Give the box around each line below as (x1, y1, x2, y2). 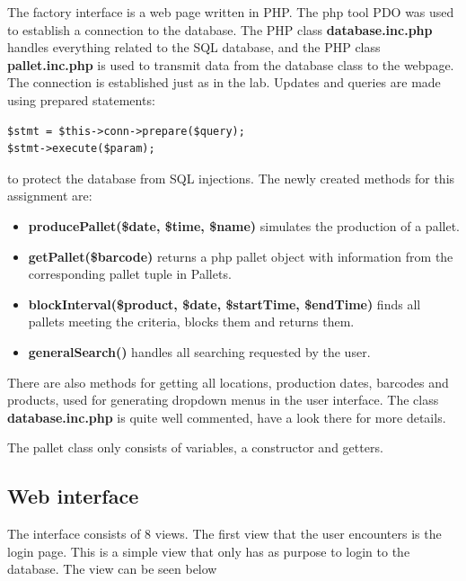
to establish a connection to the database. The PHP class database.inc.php (7, 20, 433, 39)
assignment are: (7, 186, 92, 205)
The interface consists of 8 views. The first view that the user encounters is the (7, 524, 442, 543)
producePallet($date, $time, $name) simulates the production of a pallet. (28, 216, 460, 235)
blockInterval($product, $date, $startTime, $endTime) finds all (28, 294, 421, 313)
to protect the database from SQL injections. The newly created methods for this (7, 168, 455, 187)
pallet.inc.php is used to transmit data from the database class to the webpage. (7, 55, 454, 74)
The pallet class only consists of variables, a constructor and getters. (7, 438, 383, 457)
